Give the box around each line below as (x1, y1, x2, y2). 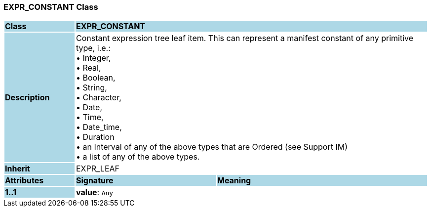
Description (5, 92, 50, 103)
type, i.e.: (76, 43, 111, 53)
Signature (76, 175, 114, 186)
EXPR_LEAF (76, 164, 120, 174)
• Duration (76, 132, 115, 142)
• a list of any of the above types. (76, 152, 200, 162)
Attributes (5, 175, 44, 186)
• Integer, (76, 53, 111, 63)
